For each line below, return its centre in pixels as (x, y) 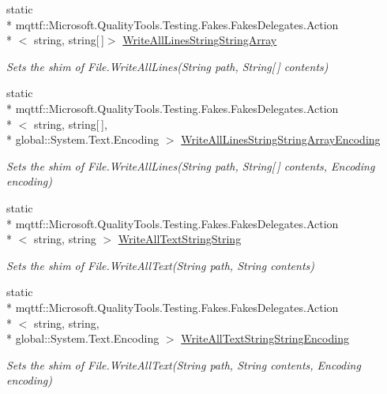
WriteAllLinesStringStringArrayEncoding (281, 139)
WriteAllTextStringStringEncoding (265, 338)
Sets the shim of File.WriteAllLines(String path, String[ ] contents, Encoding (191, 165)
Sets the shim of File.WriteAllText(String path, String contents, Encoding (184, 364)
